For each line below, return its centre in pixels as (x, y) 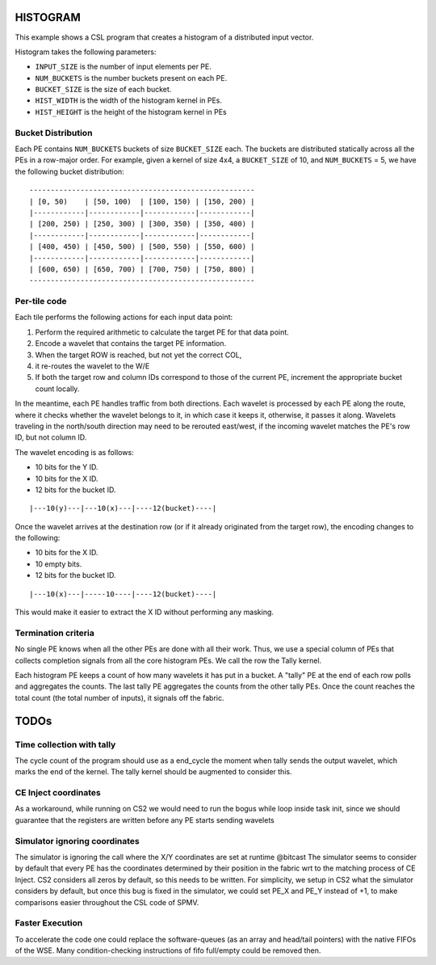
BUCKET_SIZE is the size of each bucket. (103, 90)
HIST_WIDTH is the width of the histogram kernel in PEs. (128, 100)
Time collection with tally (65, 744)
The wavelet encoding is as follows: (74, 452)
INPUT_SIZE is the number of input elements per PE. (123, 67)
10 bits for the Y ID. (67, 467)
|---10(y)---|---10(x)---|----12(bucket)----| (123, 508)
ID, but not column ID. (51, 437)
